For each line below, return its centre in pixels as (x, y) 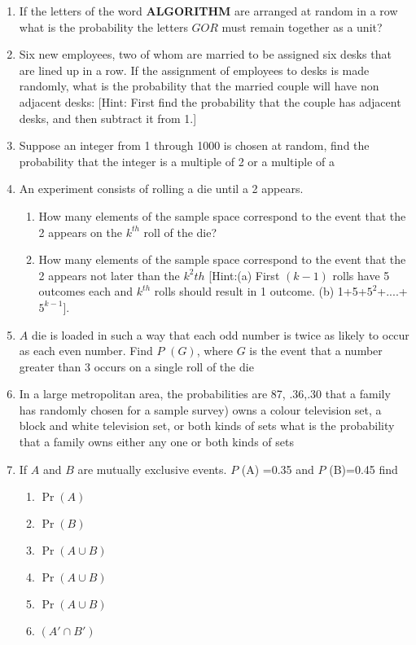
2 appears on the (80, 232)
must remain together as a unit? (302, 26)
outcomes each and (86, 291)
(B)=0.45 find (363, 469)
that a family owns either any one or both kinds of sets (156, 442)
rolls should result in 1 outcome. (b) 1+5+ (261, 291)
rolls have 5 (361, 275)
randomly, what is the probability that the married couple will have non (199, 86)
